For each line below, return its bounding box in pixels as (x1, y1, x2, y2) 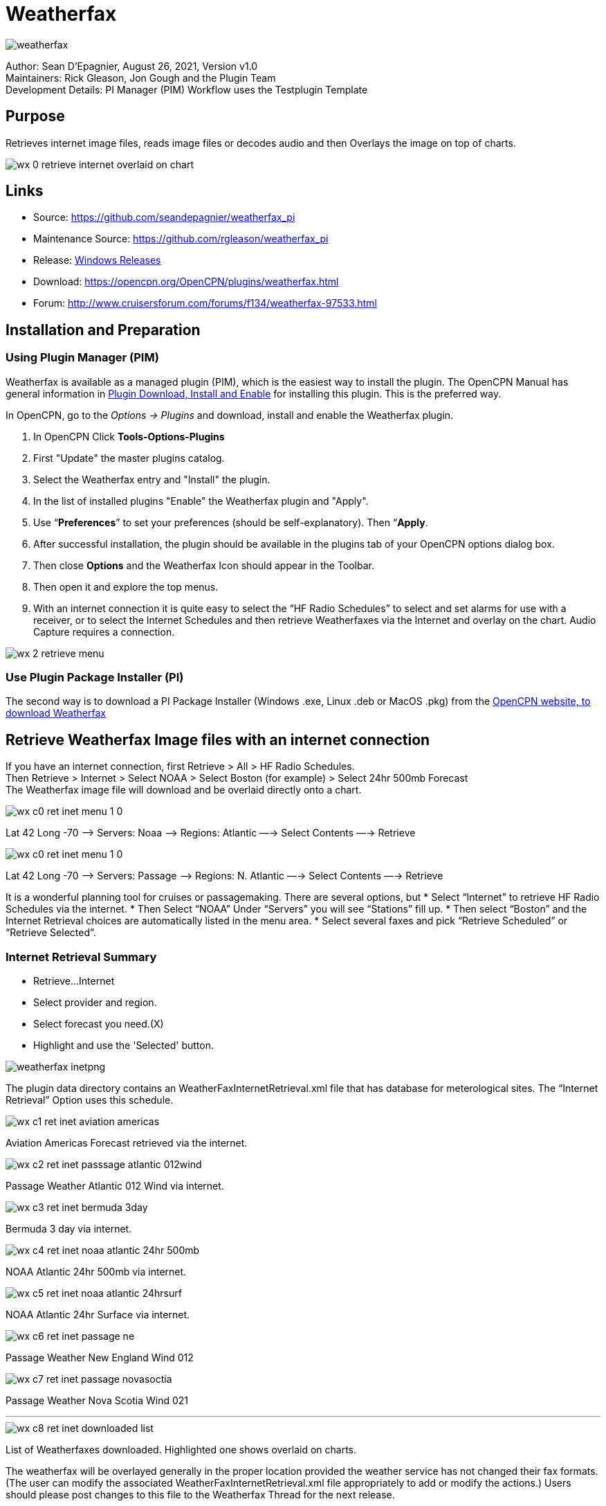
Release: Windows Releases (33, 254, 161, 267)
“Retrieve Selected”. (6, 926, 96, 939)
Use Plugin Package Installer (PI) (6, 670, 184, 685)
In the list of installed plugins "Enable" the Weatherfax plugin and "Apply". (33, 494, 369, 507)
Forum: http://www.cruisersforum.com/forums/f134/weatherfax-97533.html (33, 297, 377, 310)
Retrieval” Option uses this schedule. (6, 1094, 174, 1106)
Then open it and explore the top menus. (33, 580, 219, 593)
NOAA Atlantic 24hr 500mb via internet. (6, 1266, 187, 1278)
